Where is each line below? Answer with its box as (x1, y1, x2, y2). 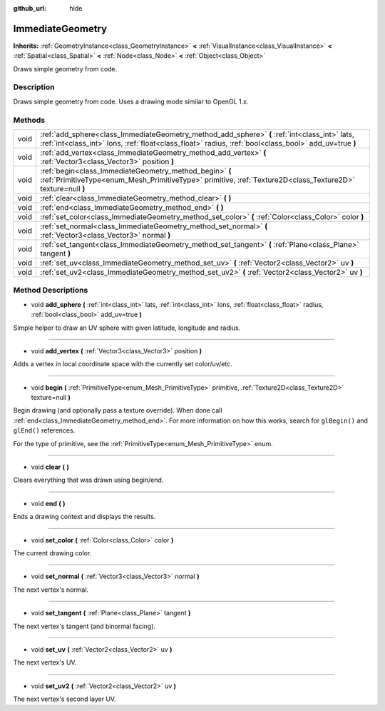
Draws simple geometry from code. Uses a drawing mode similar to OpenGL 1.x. (13, 97, 249, 106)
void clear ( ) (31, 463, 69, 471)
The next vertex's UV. (13, 658, 77, 667)
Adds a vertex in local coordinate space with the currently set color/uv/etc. (13, 360, 233, 368)
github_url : (13, 4, 46, 12)
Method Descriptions (13, 286, 88, 296)
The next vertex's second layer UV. (13, 695, 117, 703)
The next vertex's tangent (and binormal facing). (13, 622, 156, 630)
